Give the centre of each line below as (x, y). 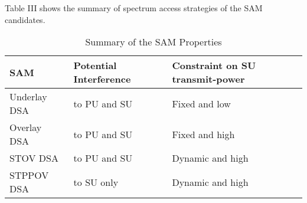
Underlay (28, 97)
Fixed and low (201, 103)
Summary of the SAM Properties (153, 42)
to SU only (96, 182)
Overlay (26, 127)
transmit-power (208, 79)
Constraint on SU (214, 66)
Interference (102, 79)
